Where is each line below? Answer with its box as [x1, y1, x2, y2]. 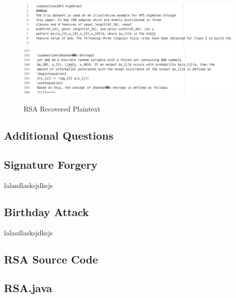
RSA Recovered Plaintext [24, 104, 101, 114]
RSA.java [4, 280, 53, 296]
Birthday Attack [4, 204, 89, 219]
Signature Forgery [4, 157, 98, 172]
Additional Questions [4, 128, 114, 143]
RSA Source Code [4, 251, 98, 266]
